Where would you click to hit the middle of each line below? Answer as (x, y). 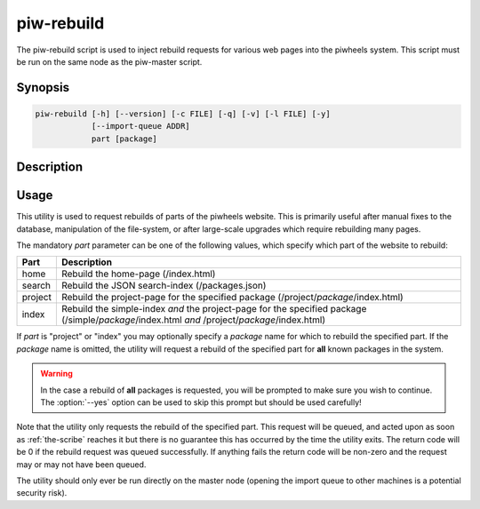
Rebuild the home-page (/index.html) (138, 274)
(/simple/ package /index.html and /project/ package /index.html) (193, 320)
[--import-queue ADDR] (140, 126)
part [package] (124, 139)
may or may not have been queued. (81, 464)
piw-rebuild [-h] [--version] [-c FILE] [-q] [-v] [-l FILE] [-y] (183, 114)
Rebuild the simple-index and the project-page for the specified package (214, 309)
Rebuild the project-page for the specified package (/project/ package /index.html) (232, 298)
